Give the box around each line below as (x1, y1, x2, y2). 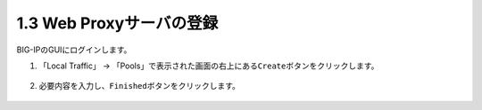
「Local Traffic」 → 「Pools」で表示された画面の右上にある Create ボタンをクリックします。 (38, 60, 379, 71)
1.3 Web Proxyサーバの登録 (16, 13, 219, 33)
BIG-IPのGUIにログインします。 (16, 44, 132, 55)
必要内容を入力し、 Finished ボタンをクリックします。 (38, 81, 241, 91)
